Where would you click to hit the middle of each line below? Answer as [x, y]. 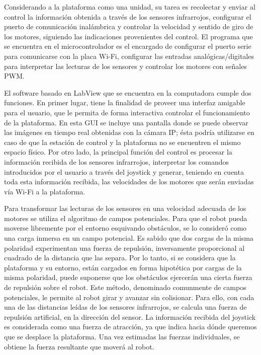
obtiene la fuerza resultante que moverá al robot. [79, 346]
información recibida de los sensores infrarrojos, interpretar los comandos [116, 161]
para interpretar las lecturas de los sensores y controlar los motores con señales [125, 66]
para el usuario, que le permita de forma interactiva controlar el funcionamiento [127, 112]
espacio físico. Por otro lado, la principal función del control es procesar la [118, 152]
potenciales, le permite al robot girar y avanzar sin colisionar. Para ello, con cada [129, 297]
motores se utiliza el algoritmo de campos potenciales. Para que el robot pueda [126, 218]
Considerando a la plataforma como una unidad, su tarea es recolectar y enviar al [130, 7]
